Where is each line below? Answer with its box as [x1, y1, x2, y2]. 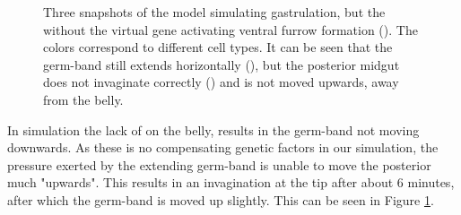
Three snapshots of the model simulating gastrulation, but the [43, 3, 386, 21]
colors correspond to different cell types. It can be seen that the [43, 38, 393, 56]
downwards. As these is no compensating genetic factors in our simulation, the [7, 138, 439, 157]
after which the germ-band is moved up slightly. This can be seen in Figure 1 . [7, 190, 434, 209]
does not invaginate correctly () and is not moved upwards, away [43, 73, 399, 91]
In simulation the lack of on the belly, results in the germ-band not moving [7, 120, 420, 139]
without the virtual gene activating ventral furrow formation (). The [43, 20, 418, 39]
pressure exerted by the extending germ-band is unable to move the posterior [7, 155, 431, 174]
